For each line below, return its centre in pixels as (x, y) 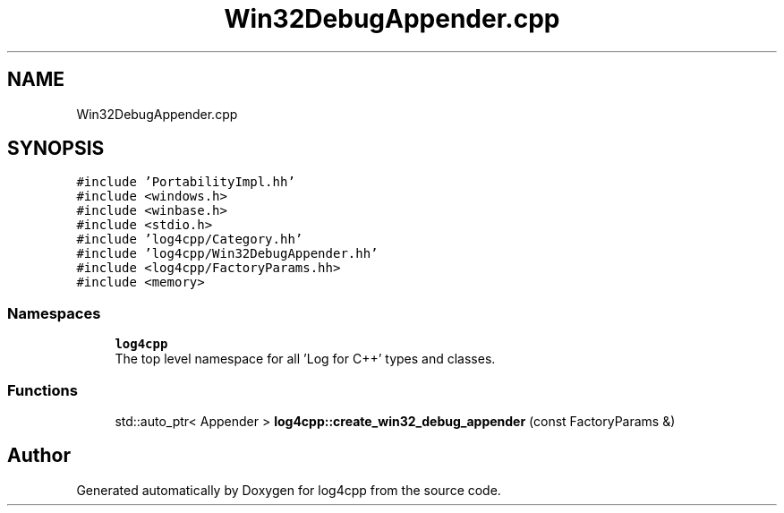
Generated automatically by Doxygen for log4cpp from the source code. (289, 490)
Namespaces (54, 313)
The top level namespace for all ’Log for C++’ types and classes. (305, 359)
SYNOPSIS (56, 149)
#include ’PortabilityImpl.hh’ (186, 182)
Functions (43, 390)
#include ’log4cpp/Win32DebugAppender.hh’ (227, 254)
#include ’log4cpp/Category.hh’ (190, 239)
